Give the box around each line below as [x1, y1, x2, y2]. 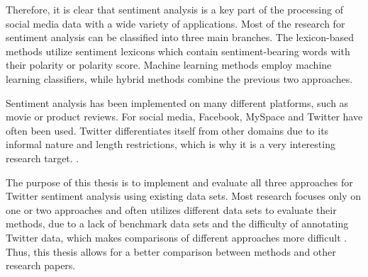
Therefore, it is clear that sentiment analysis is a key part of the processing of [6, 2, 343, 16]
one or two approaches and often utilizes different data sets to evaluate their [6, 202, 337, 217]
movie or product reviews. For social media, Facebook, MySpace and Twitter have [6, 109, 363, 124]
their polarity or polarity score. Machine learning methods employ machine [6, 57, 332, 72]
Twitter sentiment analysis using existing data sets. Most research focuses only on [6, 188, 362, 203]
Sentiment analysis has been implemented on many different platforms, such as [6, 95, 349, 110]
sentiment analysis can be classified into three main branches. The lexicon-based [6, 30, 354, 45]
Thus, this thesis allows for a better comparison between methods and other [6, 244, 336, 259]
